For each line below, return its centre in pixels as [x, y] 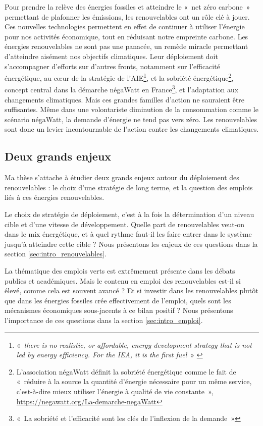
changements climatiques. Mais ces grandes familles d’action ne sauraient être [125, 99]
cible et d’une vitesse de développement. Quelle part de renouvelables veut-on [125, 224]
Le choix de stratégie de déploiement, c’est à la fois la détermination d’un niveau [129, 214]
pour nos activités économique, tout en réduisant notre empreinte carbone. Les [126, 36]
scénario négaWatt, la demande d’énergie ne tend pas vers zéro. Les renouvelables [131, 119]
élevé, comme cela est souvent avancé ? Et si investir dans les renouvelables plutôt [131, 290]
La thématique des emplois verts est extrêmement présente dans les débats [120, 270]
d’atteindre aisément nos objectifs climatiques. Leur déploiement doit [111, 56]
